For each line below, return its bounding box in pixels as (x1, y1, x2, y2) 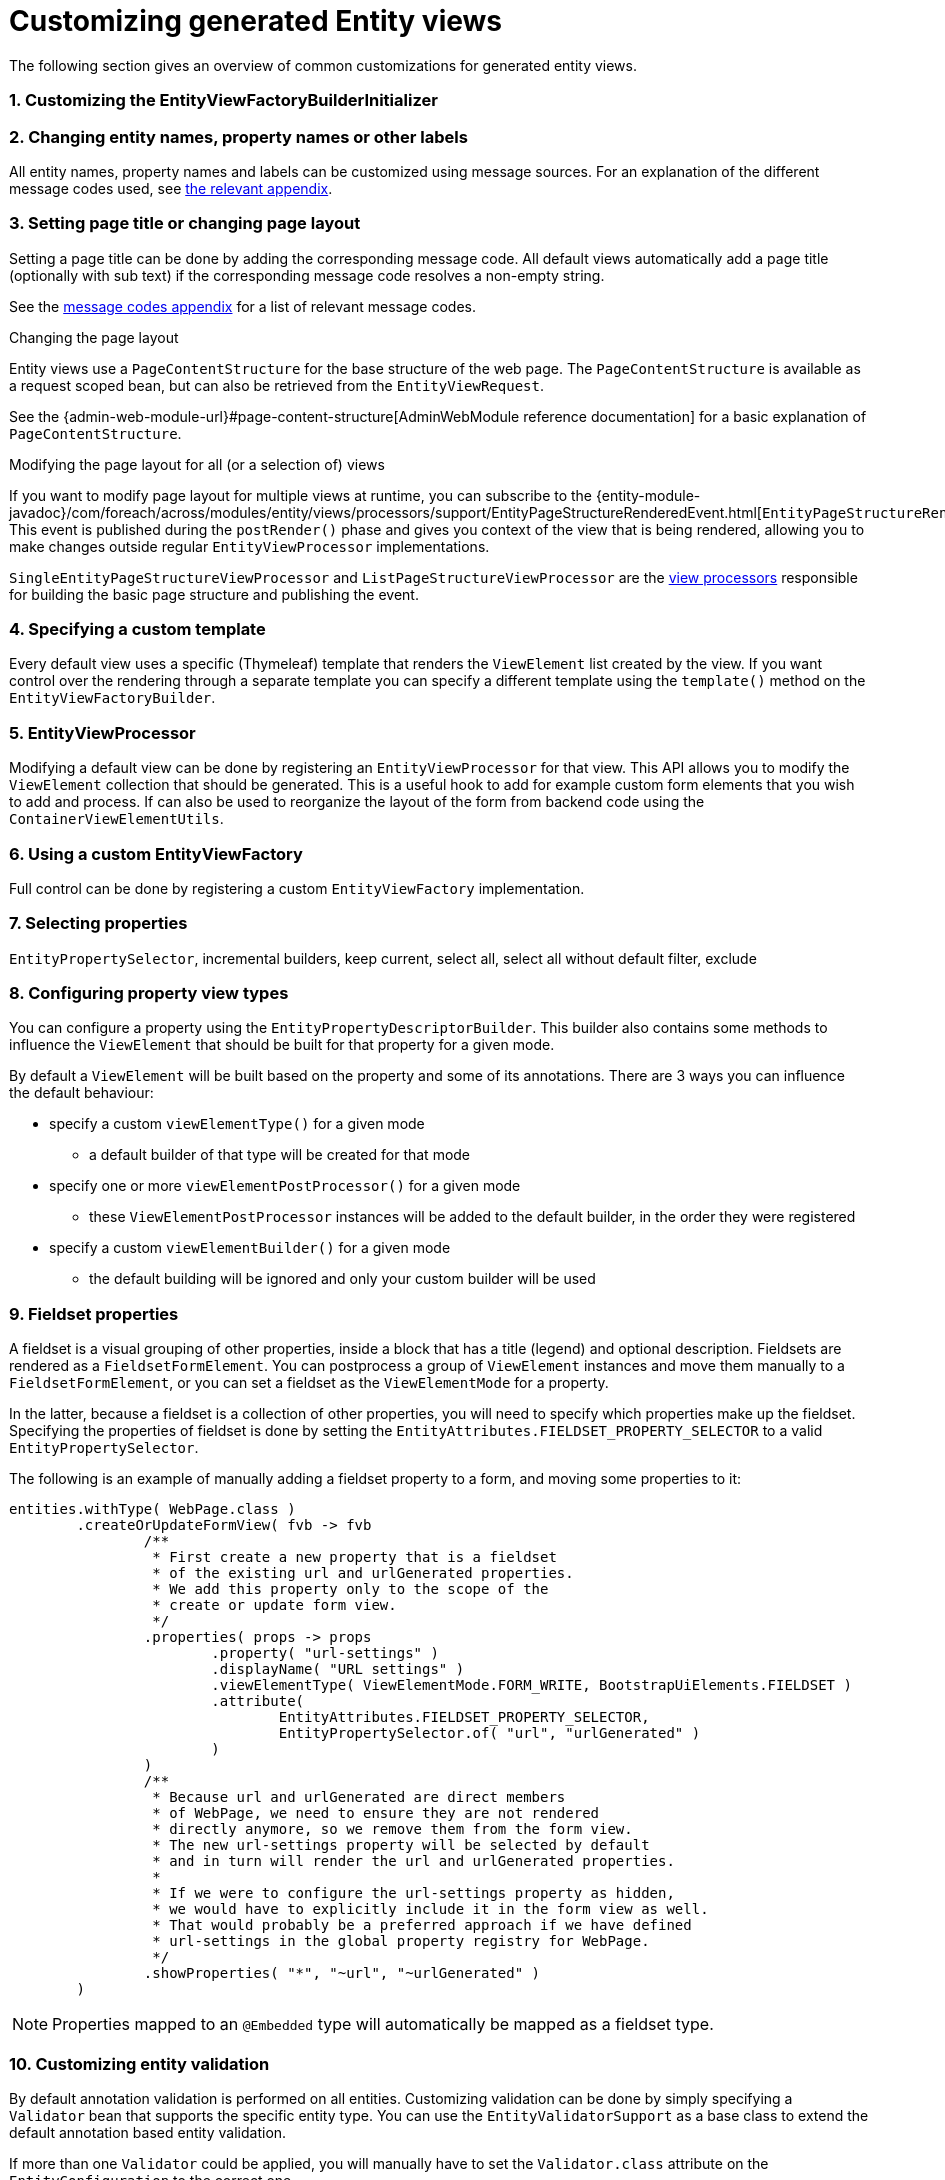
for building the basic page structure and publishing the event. (9, 585, 419, 603)
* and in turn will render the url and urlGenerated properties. (152, 1853, 675, 1870)
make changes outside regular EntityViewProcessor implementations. (9, 537, 490, 555)
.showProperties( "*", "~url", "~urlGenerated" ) (143, 1965, 541, 1982)
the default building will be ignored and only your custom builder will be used (89, 1270, 596, 1288)
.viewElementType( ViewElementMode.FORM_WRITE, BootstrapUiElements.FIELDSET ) (211, 1677, 852, 1694)
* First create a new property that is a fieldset (152, 1549, 557, 1566)
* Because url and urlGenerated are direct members (152, 1789, 566, 1806)
